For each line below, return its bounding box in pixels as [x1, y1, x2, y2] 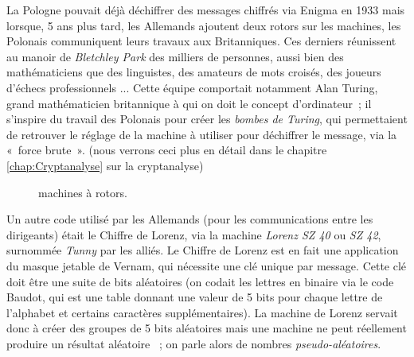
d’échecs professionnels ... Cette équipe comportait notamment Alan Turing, [6, 79, 378, 95]
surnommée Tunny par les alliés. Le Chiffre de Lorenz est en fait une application [6, 242, 399, 258]
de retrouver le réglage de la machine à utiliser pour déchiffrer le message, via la [6, 126, 397, 142]
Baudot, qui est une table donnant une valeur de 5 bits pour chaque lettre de [6, 289, 383, 305]
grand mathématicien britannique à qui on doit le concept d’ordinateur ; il [6, 95, 372, 111]
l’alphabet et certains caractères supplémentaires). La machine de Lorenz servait [6, 304, 398, 320]
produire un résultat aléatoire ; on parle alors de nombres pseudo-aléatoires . [6, 335, 381, 351]
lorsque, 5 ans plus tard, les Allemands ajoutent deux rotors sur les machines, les [6, 17, 401, 33]
